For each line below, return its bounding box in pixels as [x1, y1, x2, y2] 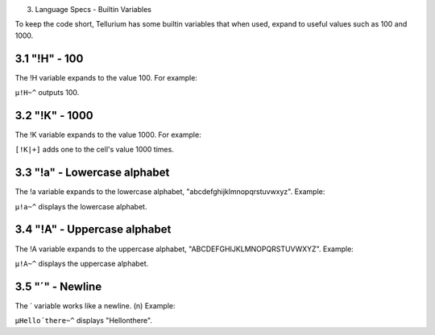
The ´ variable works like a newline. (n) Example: [14, 300, 176, 310]
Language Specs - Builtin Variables [35, 5, 152, 14]
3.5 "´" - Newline [14, 279, 102, 293]
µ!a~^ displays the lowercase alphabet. [14, 201, 147, 211]
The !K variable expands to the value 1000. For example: [14, 130, 201, 139]
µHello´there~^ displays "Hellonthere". [14, 316, 153, 325]
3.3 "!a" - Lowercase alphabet [14, 166, 170, 180]
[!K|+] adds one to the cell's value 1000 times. [14, 145, 175, 155]
